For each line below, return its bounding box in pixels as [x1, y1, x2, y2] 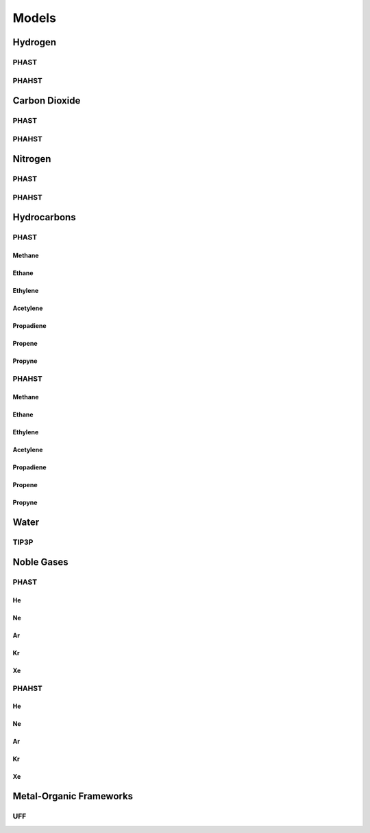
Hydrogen [12, 36, 57, 48]
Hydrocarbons [12, 211, 76, 223]
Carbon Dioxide [12, 95, 81, 106]
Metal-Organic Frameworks [12, 790, 134, 802]
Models [12, 10, 56, 25]
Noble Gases [12, 556, 69, 568]
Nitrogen [12, 153, 51, 165]
